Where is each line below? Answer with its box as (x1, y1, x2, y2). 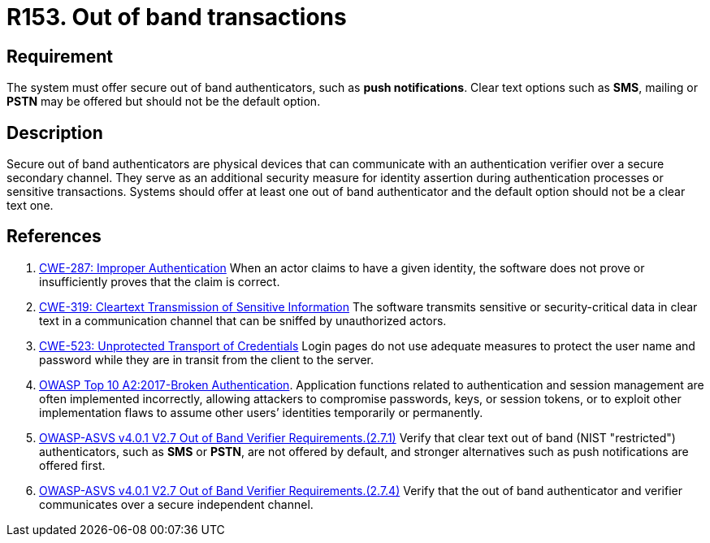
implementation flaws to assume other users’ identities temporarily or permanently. (39, 405, 483, 419)
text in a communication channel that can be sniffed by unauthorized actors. (39, 313, 447, 328)
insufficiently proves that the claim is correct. (39, 274, 280, 289)
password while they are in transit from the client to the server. (39, 352, 374, 367)
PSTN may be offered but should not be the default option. (6, 94, 321, 109)
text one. (6, 198, 54, 213)
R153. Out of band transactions (6, 3, 347, 31)
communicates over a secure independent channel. (39, 497, 314, 511)
